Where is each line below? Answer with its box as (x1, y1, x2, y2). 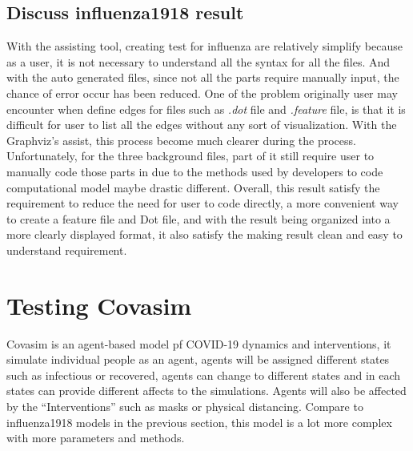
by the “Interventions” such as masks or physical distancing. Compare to (6, 398, 363, 415)
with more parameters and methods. (6, 429, 185, 446)
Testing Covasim (6, 288, 192, 321)
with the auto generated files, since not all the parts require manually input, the (6, 69, 399, 86)
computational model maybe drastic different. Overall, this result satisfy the (6, 179, 380, 195)
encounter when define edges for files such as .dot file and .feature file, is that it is (6, 100, 406, 117)
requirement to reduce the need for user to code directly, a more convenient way (6, 195, 399, 211)
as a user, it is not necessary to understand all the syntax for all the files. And (6, 53, 391, 70)
